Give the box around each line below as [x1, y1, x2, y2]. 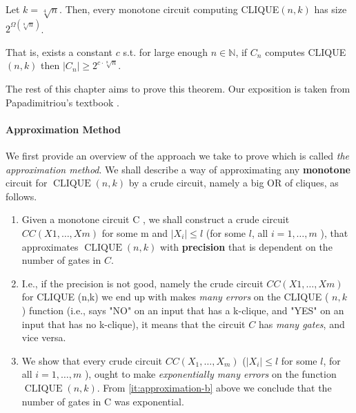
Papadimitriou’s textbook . [6, 95, 119, 109]
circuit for [6, 175, 48, 190]
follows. [6, 189, 37, 203]
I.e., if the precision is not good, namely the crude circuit [21, 276, 264, 290]
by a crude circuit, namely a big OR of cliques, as [128, 175, 339, 190]
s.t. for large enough [123, 44, 208, 59]
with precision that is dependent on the [159, 239, 333, 253]
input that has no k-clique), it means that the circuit [21, 316, 246, 331]
